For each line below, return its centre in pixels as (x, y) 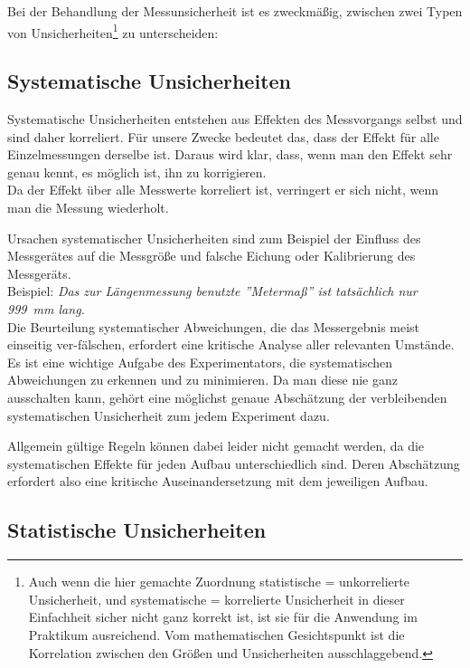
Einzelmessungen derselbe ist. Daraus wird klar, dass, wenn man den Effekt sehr (230, 154)
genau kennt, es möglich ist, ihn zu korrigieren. (137, 172)
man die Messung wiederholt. (88, 208)
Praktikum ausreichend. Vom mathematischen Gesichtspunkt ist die (216, 634)
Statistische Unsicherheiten (137, 530)
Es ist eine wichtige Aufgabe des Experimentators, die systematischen (200, 362)
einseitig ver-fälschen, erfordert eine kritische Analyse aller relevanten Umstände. (231, 344)
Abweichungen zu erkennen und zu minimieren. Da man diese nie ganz (202, 380)
